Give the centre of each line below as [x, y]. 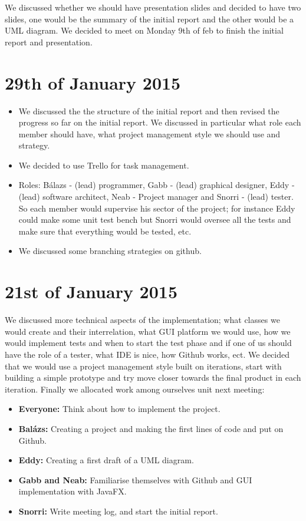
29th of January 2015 [93, 82]
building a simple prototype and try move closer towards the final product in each [153, 377]
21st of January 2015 [91, 291]
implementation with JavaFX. [73, 491]
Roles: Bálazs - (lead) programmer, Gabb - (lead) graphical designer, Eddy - [157, 185]
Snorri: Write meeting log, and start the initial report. [118, 511]
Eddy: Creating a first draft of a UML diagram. [106, 460]
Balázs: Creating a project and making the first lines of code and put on [151, 428]
